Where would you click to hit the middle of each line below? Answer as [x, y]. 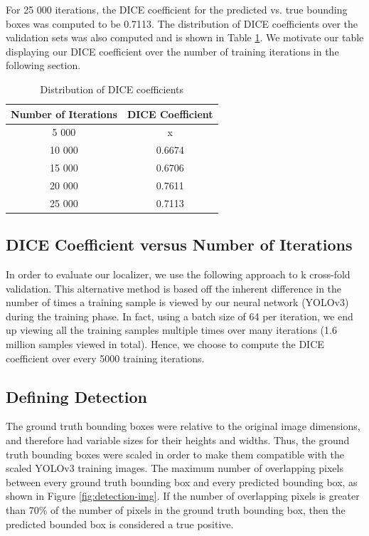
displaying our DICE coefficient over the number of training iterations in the [172, 51]
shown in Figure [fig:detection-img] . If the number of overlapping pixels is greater [183, 496]
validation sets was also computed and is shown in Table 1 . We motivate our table [185, 37]
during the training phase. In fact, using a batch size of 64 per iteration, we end [180, 316]
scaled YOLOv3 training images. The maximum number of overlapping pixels [175, 468]
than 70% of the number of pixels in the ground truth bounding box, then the [176, 510]
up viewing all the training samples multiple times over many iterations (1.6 [171, 330]
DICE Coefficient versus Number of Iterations [179, 245]
